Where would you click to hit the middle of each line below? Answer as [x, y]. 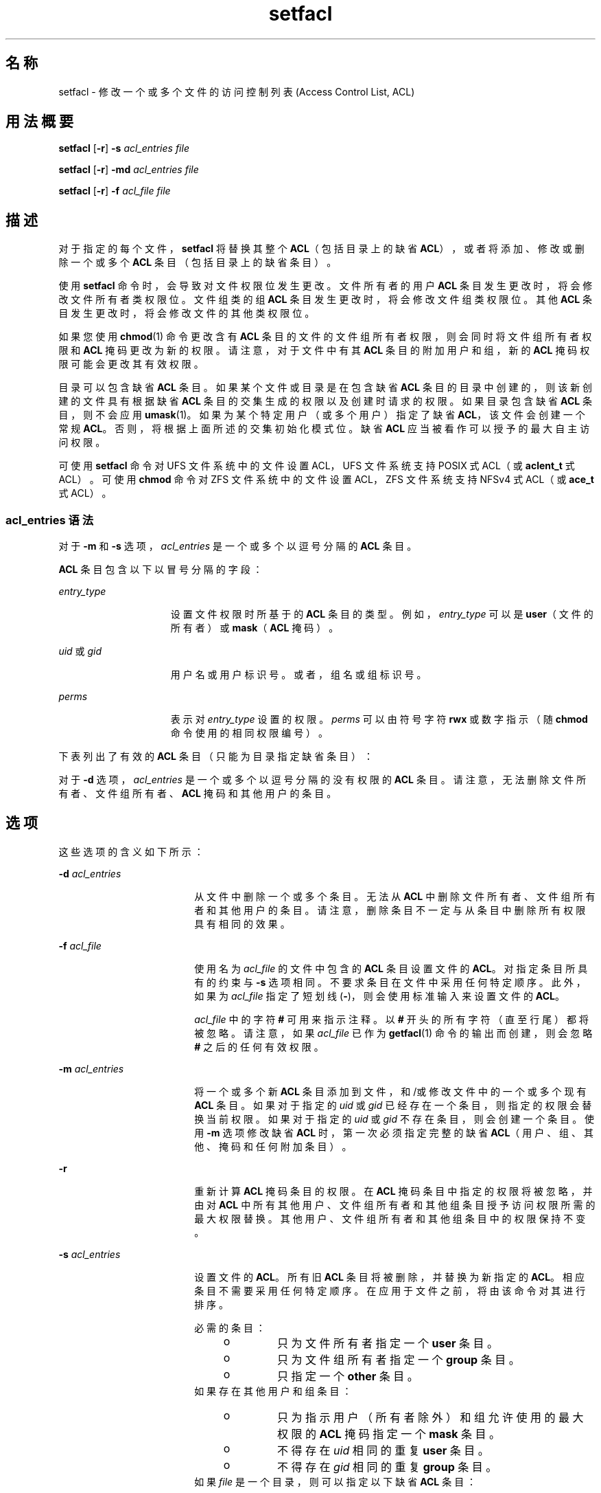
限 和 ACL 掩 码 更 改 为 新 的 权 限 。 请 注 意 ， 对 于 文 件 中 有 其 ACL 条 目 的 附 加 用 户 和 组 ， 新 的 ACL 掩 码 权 [324, 350]
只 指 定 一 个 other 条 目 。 [348, 1376]
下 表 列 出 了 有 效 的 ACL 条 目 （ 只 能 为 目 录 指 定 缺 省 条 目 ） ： [216, 756]
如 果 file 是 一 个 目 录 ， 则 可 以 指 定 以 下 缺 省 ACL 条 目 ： [335, 1481]
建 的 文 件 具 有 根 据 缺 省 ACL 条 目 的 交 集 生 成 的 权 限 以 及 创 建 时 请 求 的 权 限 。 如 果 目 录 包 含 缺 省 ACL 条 [326, 401]
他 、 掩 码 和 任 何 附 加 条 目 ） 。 [273, 1146]
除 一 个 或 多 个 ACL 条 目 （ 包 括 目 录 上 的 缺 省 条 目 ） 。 [198, 262]
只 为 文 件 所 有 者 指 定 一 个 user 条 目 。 [388, 1343]
